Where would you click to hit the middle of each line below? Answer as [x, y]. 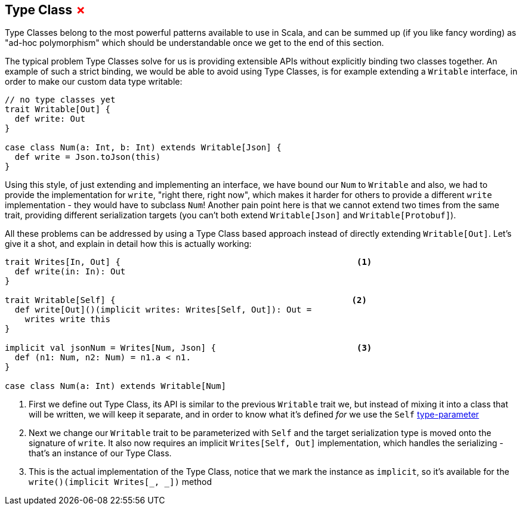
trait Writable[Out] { [58, 109]
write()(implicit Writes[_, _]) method [121, 482]
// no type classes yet [60, 100]
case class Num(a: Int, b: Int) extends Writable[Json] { [143, 148]
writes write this [68, 319]
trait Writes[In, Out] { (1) [189, 262]
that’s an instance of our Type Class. [100, 453]
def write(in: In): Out [70, 272]
